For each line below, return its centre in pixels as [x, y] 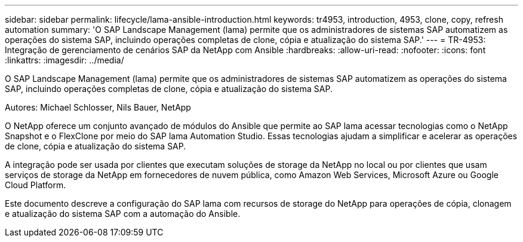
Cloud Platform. [36, 185]
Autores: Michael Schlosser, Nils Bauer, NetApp [98, 107]
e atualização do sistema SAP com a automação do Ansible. [123, 214]
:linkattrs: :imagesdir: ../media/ [64, 60]
